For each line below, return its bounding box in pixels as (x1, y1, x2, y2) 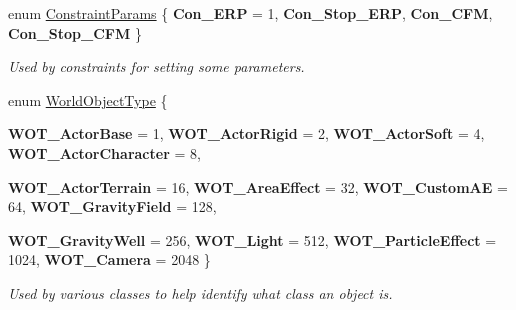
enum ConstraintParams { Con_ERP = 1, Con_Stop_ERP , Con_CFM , (8, 3, 493, 23)
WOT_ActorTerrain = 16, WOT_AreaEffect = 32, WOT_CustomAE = (8, 176, 508, 197)
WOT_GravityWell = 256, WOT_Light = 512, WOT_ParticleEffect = (8, 229, 497, 250)
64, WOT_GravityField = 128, (8, 196, 217, 217)
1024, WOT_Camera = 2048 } (8, 249, 211, 270)
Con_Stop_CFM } (8, 22, 142, 43)
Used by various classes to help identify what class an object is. (8, 282, 393, 303)
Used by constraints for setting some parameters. (8, 56, 305, 77)
